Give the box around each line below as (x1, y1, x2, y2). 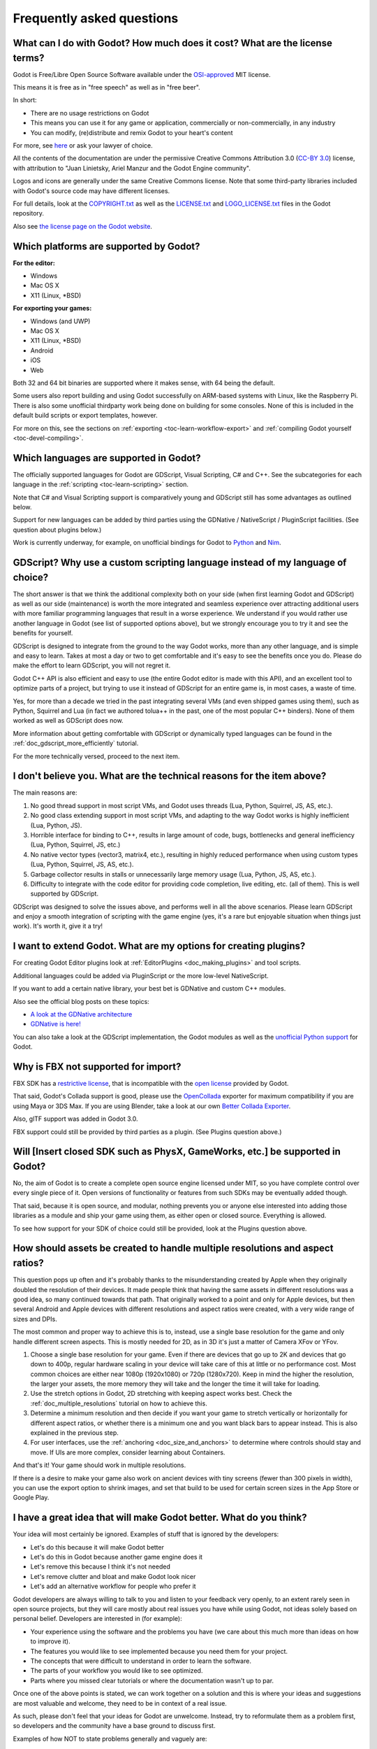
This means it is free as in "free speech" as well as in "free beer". (13, 83, 200, 92)
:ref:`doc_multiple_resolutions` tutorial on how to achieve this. (30, 1399, 207, 1408)
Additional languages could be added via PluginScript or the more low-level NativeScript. (13, 971, 269, 979)
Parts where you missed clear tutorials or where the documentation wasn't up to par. (30, 1676, 274, 1685)
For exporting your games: (13, 304, 92, 313)
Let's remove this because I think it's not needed (30, 1562, 170, 1571)
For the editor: (13, 259, 55, 267)
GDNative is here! (30, 1020, 82, 1028)
